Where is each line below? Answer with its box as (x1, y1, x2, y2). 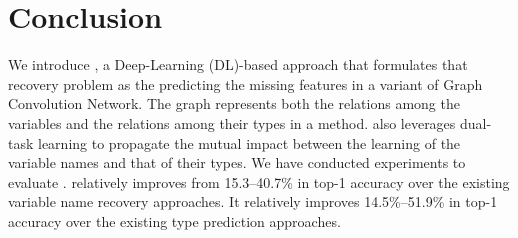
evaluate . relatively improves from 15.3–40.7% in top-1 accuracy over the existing (8, 171, 510, 192)
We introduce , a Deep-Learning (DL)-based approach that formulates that (8, 54, 468, 75)
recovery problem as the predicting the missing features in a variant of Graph (8, 73, 483, 94)
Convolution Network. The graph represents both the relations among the (8, 93, 460, 114)
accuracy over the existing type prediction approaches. (8, 210, 341, 231)
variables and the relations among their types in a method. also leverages (8, 112, 456, 133)
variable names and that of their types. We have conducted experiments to (8, 152, 466, 173)
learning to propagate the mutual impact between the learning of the (38, 132, 461, 153)
